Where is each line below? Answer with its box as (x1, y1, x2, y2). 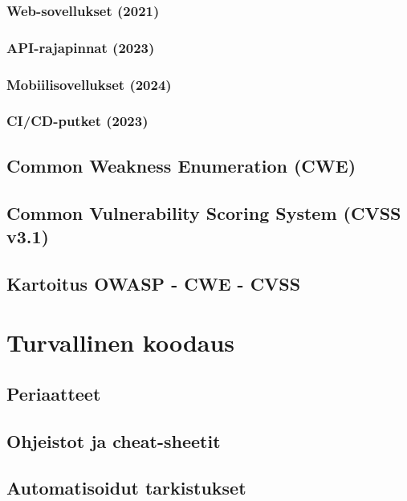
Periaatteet (6, 381, 101, 405)
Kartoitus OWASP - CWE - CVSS (6, 271, 301, 295)
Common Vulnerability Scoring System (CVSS (6, 200, 401, 225)
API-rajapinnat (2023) (6, 37, 155, 57)
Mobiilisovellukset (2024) (6, 74, 172, 94)
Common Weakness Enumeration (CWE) (6, 153, 356, 177)
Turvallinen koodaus (6, 326, 235, 359)
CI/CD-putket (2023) (6, 111, 149, 131)
